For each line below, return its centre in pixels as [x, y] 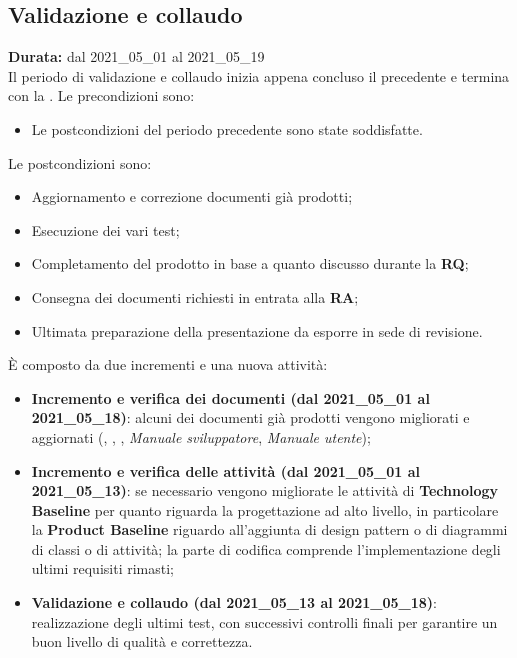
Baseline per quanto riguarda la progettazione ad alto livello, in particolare [265, 509]
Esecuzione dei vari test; [105, 229]
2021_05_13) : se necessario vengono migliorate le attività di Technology [265, 490]
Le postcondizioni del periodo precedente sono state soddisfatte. [227, 128]
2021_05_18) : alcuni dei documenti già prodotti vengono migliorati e [250, 417]
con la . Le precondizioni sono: [101, 95]
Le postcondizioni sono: [80, 162]
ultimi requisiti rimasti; [102, 568]
